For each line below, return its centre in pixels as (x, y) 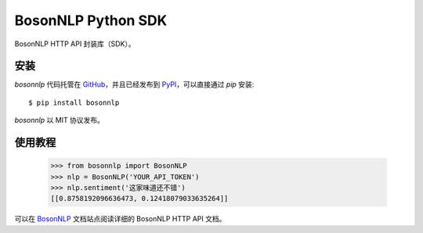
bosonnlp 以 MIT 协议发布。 (60, 120)
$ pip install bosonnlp (74, 102)
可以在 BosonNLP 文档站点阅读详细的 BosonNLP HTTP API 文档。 (120, 219)
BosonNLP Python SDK (91, 20)
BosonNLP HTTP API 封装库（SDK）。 (75, 44)
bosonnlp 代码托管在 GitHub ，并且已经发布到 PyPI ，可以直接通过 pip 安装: (134, 84)
